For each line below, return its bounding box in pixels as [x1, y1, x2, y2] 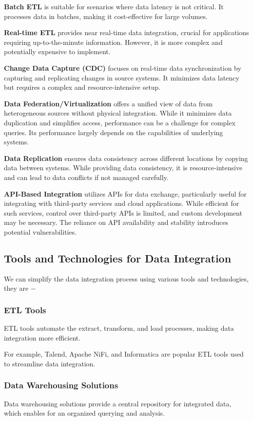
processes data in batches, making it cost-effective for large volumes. [4, 11, 208, 21]
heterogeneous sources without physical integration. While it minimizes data [4, 108, 232, 118]
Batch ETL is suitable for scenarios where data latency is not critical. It [4, 1, 224, 11]
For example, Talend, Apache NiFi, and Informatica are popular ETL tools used [4, 349, 244, 359]
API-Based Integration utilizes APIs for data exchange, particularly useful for [4, 188, 247, 199]
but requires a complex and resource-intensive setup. [4, 82, 161, 92]
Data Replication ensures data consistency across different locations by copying [4, 153, 248, 163]
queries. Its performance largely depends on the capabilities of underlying [4, 127, 223, 137]
